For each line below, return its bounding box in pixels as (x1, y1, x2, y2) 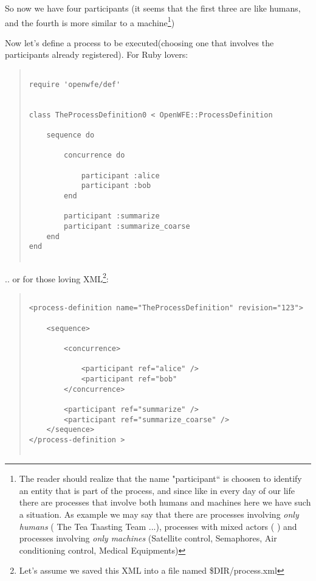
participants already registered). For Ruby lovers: (5, 48, 188, 61)
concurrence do (64, 151, 125, 160)
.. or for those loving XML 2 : (5, 270, 109, 285)
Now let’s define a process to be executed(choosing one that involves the (5, 36, 274, 49)
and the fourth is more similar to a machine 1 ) (5, 14, 175, 29)
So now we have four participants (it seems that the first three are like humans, (5, 2, 301, 14)
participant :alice (81, 171, 160, 180)
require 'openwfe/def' (29, 80, 121, 89)
